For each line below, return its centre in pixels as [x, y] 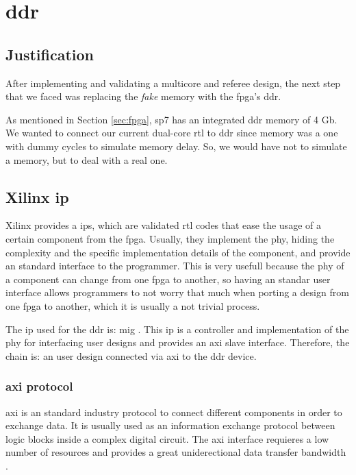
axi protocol [39, 386]
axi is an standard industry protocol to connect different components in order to [174, 412]
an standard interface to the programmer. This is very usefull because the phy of [175, 266]
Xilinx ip [37, 196]
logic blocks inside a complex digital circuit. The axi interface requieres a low [167, 438]
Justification [50, 54]
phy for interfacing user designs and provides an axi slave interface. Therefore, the [178, 342]
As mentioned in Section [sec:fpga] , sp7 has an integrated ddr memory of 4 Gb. [171, 119]
